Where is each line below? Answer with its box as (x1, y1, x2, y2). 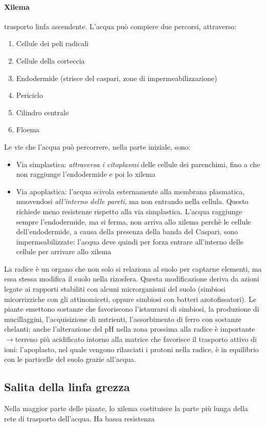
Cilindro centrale (16, 107, 69, 117)
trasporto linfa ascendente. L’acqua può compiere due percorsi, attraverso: (4, 21, 237, 31)
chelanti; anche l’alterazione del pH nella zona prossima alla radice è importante (4, 323, 255, 334)
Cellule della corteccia (16, 55, 85, 66)
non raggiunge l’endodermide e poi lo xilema (16, 169, 156, 179)
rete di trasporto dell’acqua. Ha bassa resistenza (4, 413, 155, 423)
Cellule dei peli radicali (16, 38, 89, 49)
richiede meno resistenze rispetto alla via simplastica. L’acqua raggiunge (16, 206, 242, 216)
